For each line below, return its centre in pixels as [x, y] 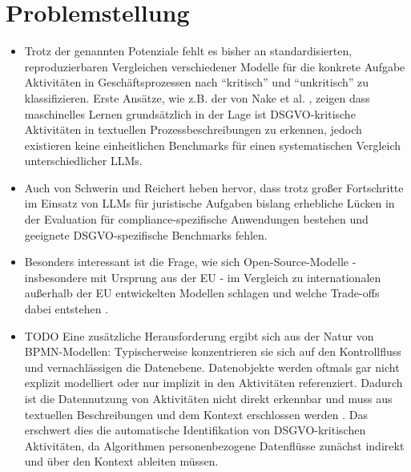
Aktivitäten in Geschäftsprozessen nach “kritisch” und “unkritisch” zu [197, 82]
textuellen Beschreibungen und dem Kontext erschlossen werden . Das [196, 414]
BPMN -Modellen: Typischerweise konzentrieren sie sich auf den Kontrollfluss [213, 351]
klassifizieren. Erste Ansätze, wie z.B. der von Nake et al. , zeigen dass [197, 97]
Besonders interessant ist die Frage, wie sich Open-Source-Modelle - [190, 262]
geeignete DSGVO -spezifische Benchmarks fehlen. [146, 234]
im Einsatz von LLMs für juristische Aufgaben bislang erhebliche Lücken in [210, 203]
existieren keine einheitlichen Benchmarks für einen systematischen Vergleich [213, 145]
